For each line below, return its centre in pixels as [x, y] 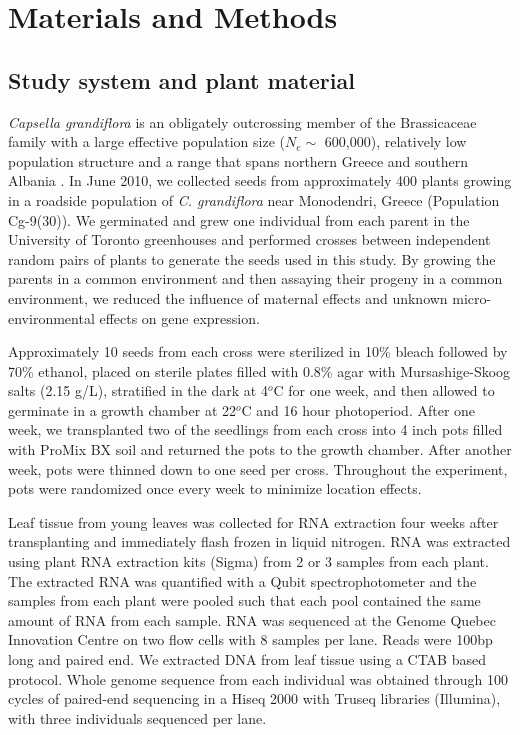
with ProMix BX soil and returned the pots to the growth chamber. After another [260, 449]
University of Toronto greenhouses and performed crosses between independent [249, 239]
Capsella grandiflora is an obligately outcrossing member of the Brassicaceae [242, 121]
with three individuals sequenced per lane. [137, 717]
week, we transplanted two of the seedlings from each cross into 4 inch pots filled [255, 429]
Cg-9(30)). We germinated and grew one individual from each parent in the [239, 219]
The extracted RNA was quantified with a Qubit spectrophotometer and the [242, 580]
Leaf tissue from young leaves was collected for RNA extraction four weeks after [253, 521]
